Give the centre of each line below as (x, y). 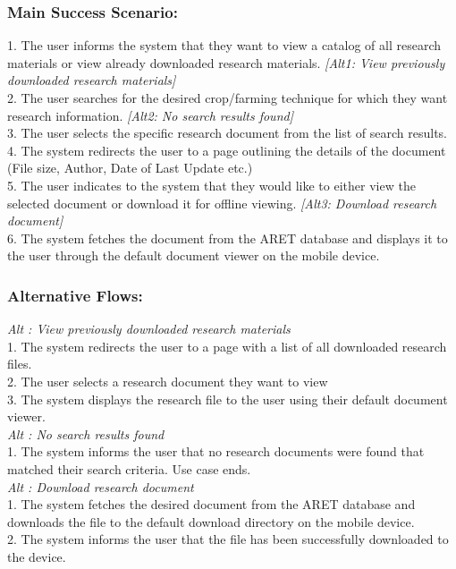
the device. (37, 556)
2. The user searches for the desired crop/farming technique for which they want (228, 98)
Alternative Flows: (75, 295)
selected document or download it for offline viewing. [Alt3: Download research (222, 203)
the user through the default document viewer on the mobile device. (194, 255)
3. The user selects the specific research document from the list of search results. (227, 133)
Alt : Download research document (101, 486)
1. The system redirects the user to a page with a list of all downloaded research (227, 346)
